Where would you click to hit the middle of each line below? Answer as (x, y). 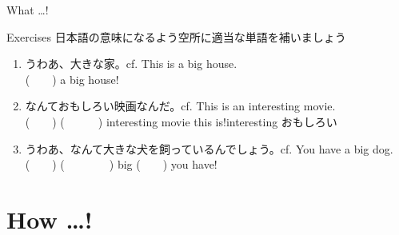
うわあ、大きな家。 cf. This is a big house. (131, 64)
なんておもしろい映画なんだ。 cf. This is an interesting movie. (180, 106)
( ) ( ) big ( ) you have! (121, 164)
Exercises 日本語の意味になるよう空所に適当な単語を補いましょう (176, 36)
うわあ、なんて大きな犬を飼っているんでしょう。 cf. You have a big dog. (209, 148)
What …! (28, 10)
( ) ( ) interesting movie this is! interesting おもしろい (181, 121)
